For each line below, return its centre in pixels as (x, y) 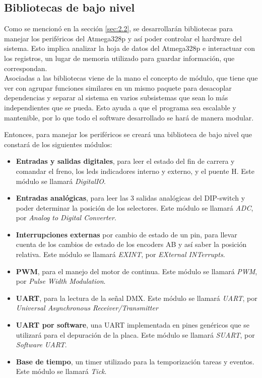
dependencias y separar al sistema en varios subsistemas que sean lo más (116, 98)
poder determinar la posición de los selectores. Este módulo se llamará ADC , (135, 207)
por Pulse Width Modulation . (61, 281)
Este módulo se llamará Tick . (61, 371)
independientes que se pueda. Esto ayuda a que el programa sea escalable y (120, 107)
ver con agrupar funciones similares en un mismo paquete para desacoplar (118, 87)
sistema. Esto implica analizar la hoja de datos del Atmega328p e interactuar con (129, 48)
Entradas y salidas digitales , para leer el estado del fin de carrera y (125, 161)
